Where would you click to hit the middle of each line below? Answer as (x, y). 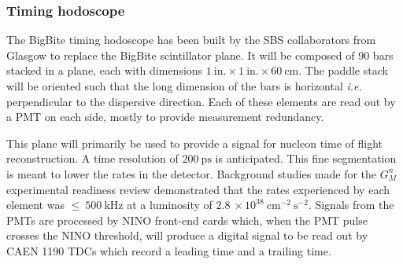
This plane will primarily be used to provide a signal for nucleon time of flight (194, 143)
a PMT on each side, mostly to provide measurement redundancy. (165, 117)
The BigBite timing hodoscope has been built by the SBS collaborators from (191, 40)
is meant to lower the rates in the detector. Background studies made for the (192, 173)
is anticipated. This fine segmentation (306, 158)
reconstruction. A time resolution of (92, 158)
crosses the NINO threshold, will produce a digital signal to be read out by (187, 235)
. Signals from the (351, 205)
